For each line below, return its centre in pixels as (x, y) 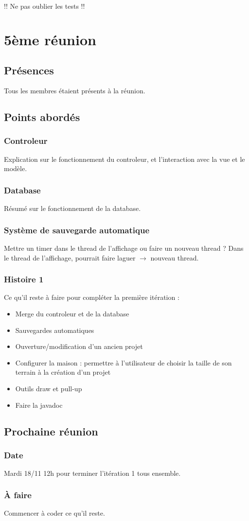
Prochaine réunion (51, 431)
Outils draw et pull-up (49, 388)
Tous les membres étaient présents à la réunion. (75, 91)
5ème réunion (50, 39)
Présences (29, 70)
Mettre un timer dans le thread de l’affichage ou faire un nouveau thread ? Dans (124, 248)
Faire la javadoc (39, 405)
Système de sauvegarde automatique (77, 230)
